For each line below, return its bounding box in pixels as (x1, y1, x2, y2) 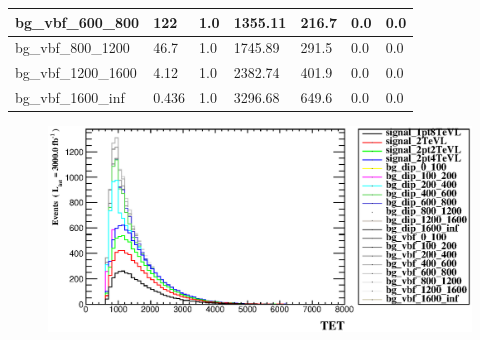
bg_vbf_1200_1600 (15, 62, 137, 83)
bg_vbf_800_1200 (15, 37, 130, 58)
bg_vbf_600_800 (15, 11, 140, 32)
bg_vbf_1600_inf (15, 87, 125, 108)
